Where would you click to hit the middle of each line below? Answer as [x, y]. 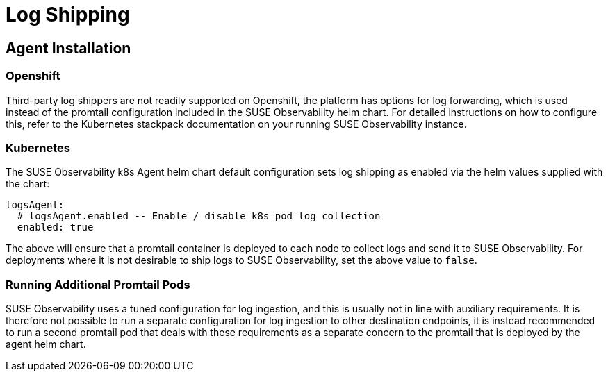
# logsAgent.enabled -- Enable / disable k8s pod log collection [199, 216]
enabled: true [55, 227]
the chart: [28, 184]
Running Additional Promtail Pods [98, 284]
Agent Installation [68, 48]
